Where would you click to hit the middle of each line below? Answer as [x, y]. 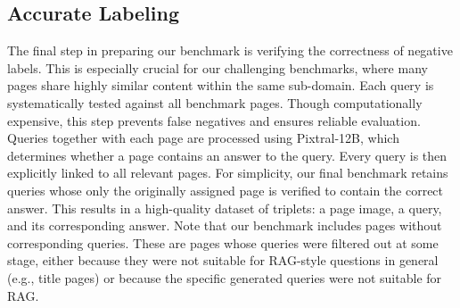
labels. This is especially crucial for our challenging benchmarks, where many [218, 67]
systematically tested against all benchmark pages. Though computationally [215, 102]
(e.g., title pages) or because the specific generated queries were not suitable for [225, 277]
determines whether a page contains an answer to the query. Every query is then [227, 155]
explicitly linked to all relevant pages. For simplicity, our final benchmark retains [228, 173]
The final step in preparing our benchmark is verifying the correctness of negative [230, 50]
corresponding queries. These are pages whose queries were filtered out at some [223, 242]
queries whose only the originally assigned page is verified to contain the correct [226, 190]
